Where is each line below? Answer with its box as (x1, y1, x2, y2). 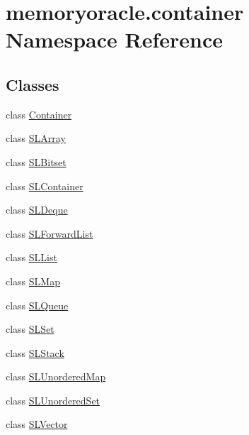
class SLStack (6, 345, 64, 360)
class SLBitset (6, 154, 66, 169)
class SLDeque (6, 202, 68, 217)
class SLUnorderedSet (6, 392, 100, 407)
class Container (6, 106, 72, 121)
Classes (6, 73, 59, 95)
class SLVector (6, 417, 68, 431)
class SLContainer (6, 178, 83, 193)
